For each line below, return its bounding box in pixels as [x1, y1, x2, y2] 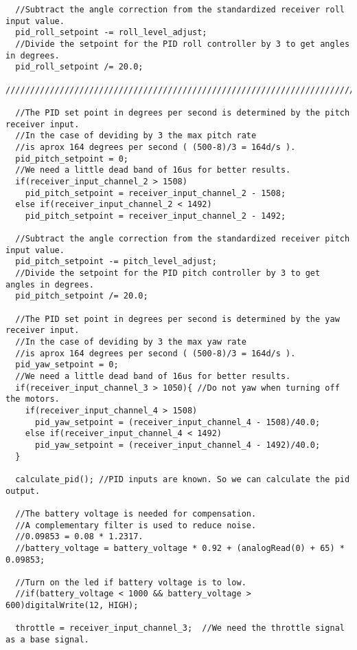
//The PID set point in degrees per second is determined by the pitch [15, 107, 350, 118]
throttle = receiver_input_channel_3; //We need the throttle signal [15, 623, 345, 633]
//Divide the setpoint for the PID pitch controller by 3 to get [15, 268, 321, 279]
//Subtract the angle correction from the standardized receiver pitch [15, 234, 350, 244]
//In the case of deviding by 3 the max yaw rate [15, 337, 246, 347]
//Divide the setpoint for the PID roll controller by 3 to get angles [15, 39, 350, 49]
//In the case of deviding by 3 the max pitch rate [15, 131, 257, 141]
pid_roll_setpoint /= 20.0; [15, 62, 143, 72]
